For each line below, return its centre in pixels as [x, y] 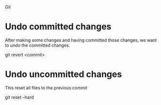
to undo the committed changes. [38, 45]
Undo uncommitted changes [64, 74]
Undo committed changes [58, 27]
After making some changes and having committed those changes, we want [81, 40]
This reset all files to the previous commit [46, 87]
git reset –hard [19, 97]
